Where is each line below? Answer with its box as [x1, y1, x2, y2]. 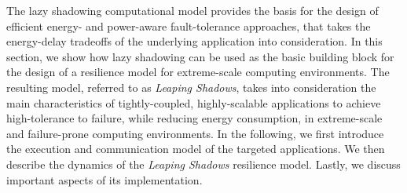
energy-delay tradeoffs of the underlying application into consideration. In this [6, 33, 383, 49]
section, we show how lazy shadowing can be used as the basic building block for [6, 48, 394, 64]
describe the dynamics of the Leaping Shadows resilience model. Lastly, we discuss [6, 155, 401, 172]
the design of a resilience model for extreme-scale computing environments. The [6, 64, 390, 80]
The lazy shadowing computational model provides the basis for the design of [6, 2, 379, 18]
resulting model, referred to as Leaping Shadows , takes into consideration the [6, 78, 376, 95]
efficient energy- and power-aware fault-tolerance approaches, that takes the [6, 17, 371, 34]
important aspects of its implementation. [6, 171, 203, 188]
